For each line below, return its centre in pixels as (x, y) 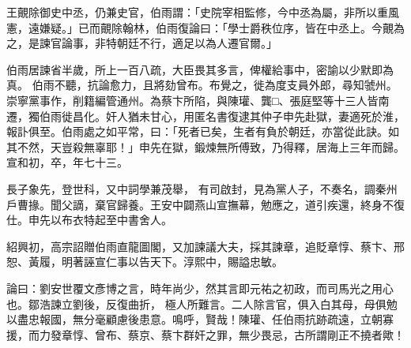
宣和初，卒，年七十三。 (67, 162)
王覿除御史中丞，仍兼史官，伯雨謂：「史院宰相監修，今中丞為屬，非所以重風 (203, 12)
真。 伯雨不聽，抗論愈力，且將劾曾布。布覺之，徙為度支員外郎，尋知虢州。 (202, 85)
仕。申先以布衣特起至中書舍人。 (89, 220)
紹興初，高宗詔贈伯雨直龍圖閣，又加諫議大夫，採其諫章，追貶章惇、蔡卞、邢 (205, 246)
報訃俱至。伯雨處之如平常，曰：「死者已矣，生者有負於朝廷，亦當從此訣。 (197, 131)
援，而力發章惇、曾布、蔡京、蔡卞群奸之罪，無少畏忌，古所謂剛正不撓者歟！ (205, 334)
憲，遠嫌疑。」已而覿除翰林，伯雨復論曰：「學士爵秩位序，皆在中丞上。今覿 (200, 27)
